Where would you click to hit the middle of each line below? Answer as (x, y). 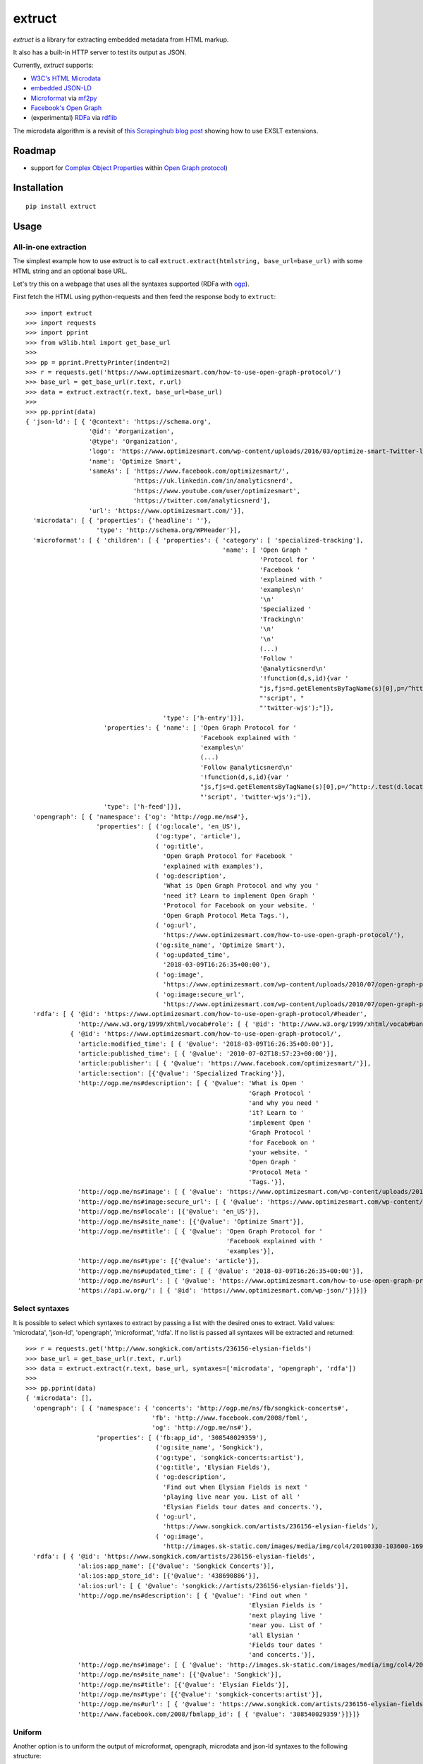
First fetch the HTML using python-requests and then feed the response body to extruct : (145, 297)
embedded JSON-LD (61, 88)
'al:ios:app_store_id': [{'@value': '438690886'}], (169, 1576)
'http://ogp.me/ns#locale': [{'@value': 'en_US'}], (169, 1212)
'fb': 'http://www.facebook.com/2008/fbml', (230, 1418)
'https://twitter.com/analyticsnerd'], (202, 501)
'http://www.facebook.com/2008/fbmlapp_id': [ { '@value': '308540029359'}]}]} (219, 1714)
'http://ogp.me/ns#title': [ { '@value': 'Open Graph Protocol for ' (201, 1232)
